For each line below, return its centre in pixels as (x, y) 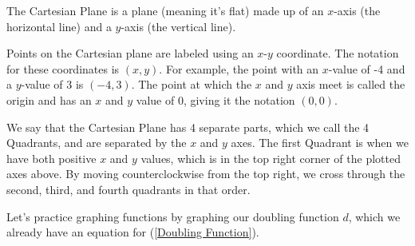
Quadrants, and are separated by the (97, 143)
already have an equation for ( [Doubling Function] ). (133, 232)
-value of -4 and (367, 68)
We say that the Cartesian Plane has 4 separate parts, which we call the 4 (188, 127)
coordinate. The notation (338, 53)
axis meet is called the (351, 84)
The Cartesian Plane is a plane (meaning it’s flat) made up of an (165, 10)
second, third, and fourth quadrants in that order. (128, 189)
